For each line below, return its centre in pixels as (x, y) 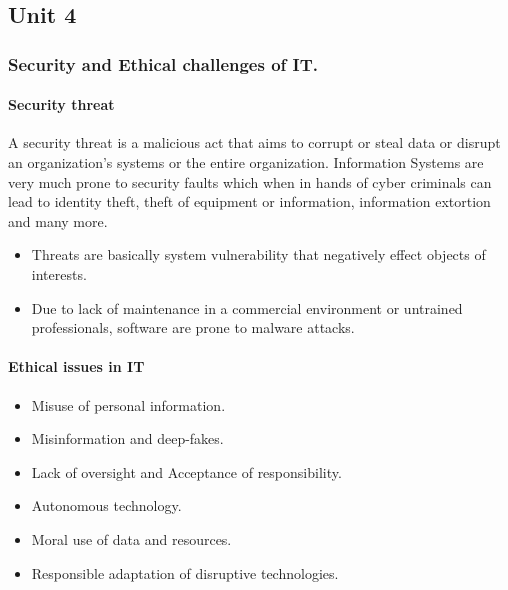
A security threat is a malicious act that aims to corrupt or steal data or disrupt (254, 142)
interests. (59, 273)
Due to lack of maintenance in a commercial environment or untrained (247, 307)
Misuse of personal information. (128, 404)
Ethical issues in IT (76, 366)
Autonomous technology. (106, 505)
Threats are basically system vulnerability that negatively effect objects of (258, 254)
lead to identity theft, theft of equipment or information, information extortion (249, 201)
